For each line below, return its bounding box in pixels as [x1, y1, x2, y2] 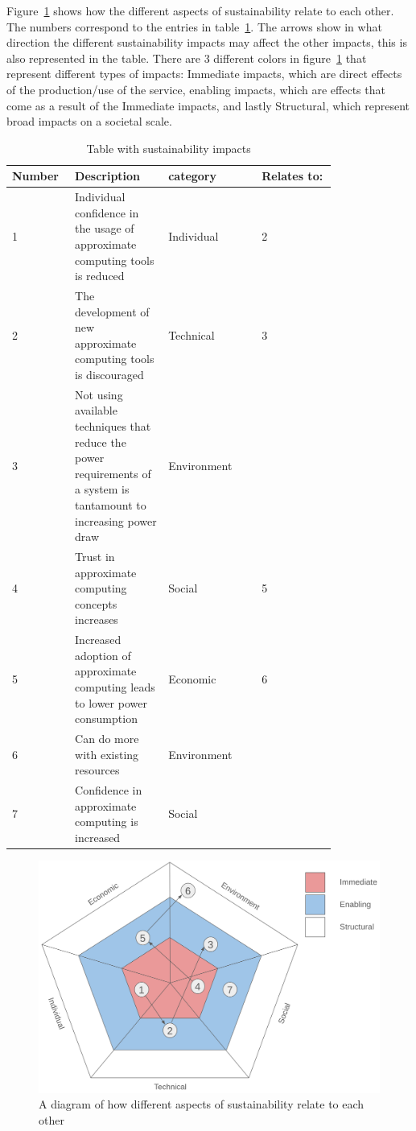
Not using [75, 386, 123, 402]
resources [75, 762, 120, 778]
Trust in [75, 548, 115, 564]
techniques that [75, 418, 151, 434]
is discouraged [75, 365, 144, 382]
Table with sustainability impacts [86, 139, 251, 156]
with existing [75, 745, 139, 762]
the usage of [75, 220, 134, 237]
